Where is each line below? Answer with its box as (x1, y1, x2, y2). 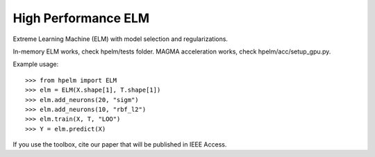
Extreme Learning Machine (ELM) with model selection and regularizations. (12, 35, 228, 43)
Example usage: (12, 60, 59, 69)
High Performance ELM (12, 10, 150, 26)
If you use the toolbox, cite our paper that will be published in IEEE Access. (12, 140, 227, 149)
